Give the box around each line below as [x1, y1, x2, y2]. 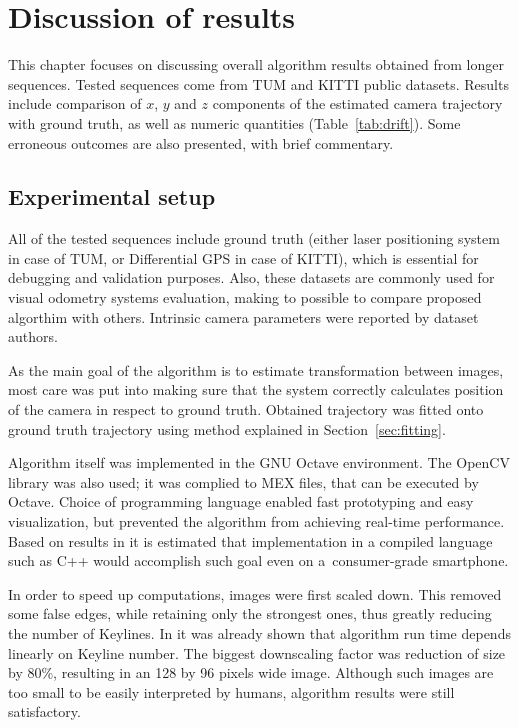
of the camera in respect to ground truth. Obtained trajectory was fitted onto [8, 399, 484, 420]
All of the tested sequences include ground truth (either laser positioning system [8, 228, 500, 249]
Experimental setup [8, 181, 216, 212]
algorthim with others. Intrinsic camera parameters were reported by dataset [8, 306, 479, 327]
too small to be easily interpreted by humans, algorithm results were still [8, 681, 455, 702]
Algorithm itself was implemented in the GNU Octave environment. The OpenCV [8, 452, 510, 473]
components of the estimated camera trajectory [212, 93, 503, 114]
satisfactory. [8, 701, 81, 722]
